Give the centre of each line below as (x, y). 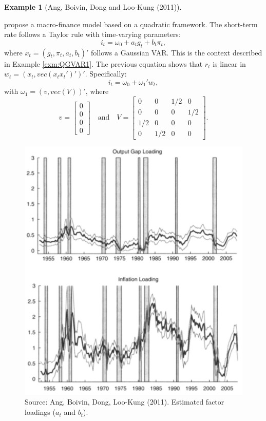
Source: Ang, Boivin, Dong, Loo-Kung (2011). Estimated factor (125, 402)
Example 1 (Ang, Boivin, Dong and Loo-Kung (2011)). (93, 7)
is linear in (229, 63)
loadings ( (40, 412)
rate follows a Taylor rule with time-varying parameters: (92, 34)
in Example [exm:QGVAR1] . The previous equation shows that (103, 63)
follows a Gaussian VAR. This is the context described (177, 52)
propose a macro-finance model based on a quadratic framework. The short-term (131, 24)
